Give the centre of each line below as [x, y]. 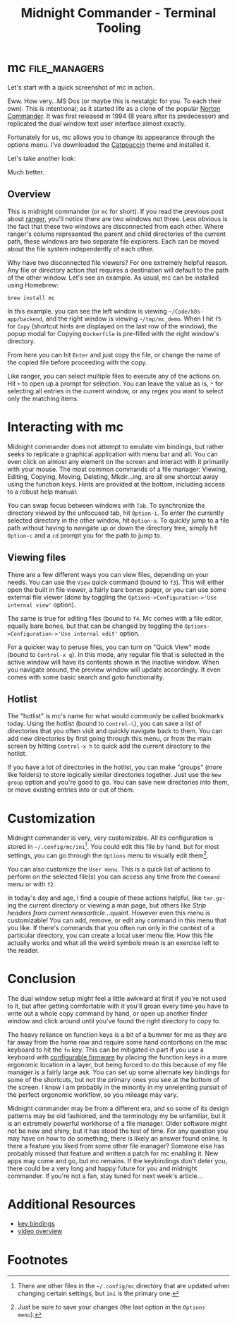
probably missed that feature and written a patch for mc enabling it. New [113, 1153]
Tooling [119, 28]
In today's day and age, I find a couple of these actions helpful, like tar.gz [115, 898]
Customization [51, 818]
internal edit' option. [107, 633]
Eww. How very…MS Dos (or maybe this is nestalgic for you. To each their [115, 101]
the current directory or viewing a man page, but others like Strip [112, 905]
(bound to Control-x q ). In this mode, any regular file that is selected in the [116, 654]
